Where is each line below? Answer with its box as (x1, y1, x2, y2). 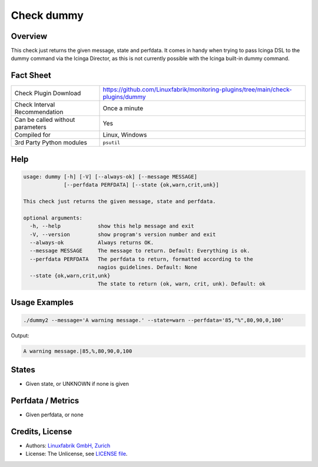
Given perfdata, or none (25, 411, 84, 418)
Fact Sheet (11, 71, 51, 81)
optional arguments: (23, 214, 82, 221)
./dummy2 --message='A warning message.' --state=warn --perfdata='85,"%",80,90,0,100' (23, 317, 284, 323)
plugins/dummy (102, 93, 146, 101)
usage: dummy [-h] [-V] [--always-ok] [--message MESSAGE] (23, 173, 197, 180)
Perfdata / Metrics (11, 395, 79, 406)
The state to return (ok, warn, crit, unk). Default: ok (97, 280, 266, 287)
